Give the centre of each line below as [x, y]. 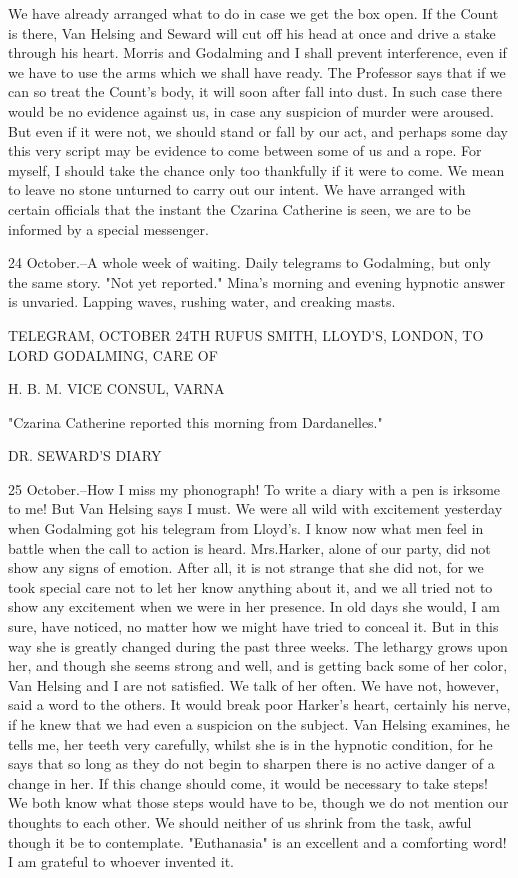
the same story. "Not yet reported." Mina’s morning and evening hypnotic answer [257, 281]
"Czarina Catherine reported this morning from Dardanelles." [195, 421]
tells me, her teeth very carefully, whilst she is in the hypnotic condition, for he [250, 743]
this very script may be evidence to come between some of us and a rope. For [245, 150]
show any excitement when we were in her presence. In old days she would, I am [254, 606]
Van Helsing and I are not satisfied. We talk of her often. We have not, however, [254, 684]
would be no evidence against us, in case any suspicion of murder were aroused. [251, 110]
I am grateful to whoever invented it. [121, 861]
